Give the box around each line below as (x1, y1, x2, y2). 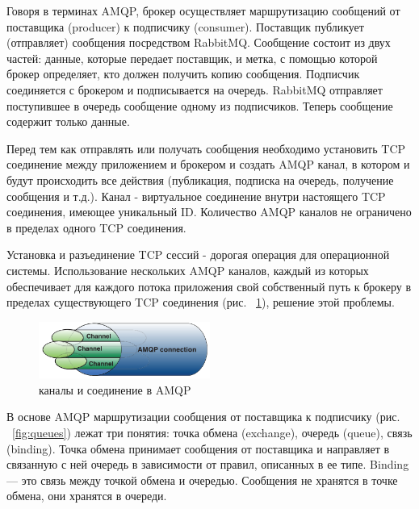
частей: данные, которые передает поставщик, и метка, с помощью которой (6, 49, 378, 66)
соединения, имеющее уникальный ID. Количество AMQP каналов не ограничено (6, 203, 412, 220)
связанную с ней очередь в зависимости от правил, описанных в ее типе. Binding (6, 456, 409, 473)
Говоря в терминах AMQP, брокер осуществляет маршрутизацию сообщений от (6, 2, 400, 19)
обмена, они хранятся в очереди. (6, 487, 167, 504)
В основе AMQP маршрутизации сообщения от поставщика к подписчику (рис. (6, 408, 400, 425)
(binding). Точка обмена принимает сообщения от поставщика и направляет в (6, 440, 390, 457)
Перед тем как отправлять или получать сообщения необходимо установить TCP (6, 140, 406, 156)
